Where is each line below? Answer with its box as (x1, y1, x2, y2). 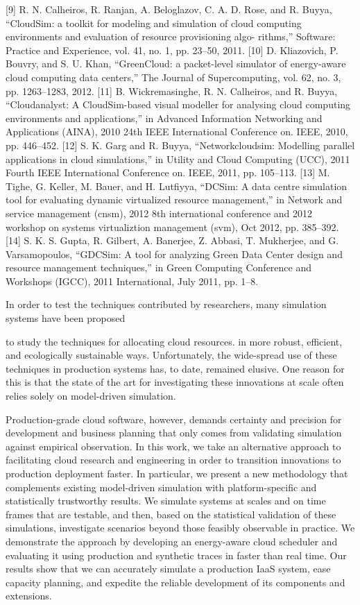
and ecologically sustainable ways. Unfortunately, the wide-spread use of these (6, 348, 337, 362)
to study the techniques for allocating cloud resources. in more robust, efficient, (6, 334, 343, 348)
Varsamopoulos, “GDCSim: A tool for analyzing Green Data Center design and (6, 246, 343, 261)
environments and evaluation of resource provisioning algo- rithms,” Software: (6, 29, 336, 44)
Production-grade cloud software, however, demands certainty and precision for (6, 411, 342, 426)
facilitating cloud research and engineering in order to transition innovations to (6, 452, 341, 467)
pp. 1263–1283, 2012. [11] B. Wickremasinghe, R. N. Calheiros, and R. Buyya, (6, 83, 338, 98)
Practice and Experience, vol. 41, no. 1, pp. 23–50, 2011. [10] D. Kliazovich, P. (6, 42, 338, 57)
